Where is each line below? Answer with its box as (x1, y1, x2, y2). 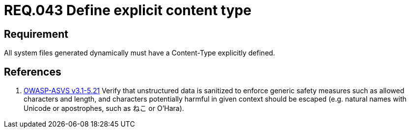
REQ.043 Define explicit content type (4, 2, 251, 19)
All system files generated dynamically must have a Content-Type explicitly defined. (4, 49, 275, 57)
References (4, 65, 61, 78)
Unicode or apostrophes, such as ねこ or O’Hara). (24, 104, 184, 113)
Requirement (4, 27, 69, 40)
